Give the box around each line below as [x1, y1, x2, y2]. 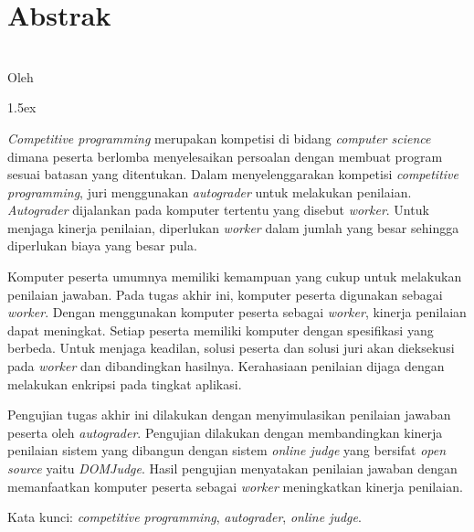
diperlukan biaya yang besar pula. [7, 236, 197, 255]
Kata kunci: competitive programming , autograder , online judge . [7, 507, 362, 527]
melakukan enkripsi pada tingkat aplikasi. [7, 374, 242, 393]
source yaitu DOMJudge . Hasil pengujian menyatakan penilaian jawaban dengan [7, 459, 458, 477]
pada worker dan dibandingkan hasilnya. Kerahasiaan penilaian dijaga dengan [7, 356, 445, 376]
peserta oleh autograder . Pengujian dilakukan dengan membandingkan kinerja [7, 422, 443, 442]
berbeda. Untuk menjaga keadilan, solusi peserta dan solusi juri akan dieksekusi [7, 338, 455, 357]
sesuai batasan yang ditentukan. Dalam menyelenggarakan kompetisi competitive [7, 165, 458, 184]
